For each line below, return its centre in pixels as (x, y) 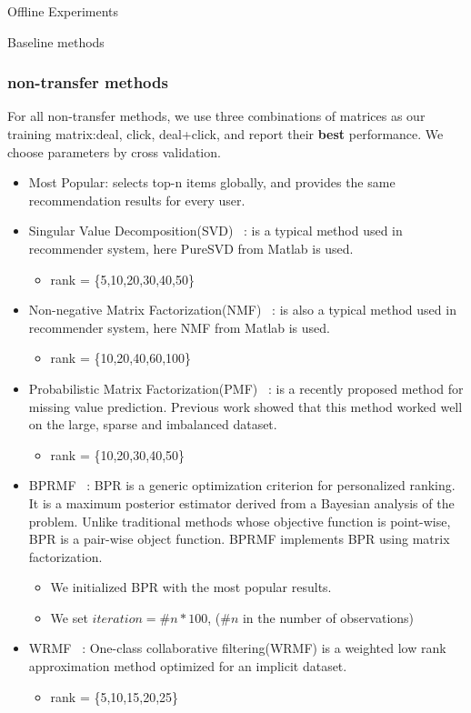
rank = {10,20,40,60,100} (121, 358)
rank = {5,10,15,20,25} (115, 696)
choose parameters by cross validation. (114, 151)
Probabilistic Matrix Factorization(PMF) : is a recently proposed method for (246, 388)
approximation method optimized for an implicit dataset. (188, 666)
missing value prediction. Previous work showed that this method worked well (246, 406)
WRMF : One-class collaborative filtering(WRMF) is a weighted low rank (237, 648)
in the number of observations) (328, 617)
